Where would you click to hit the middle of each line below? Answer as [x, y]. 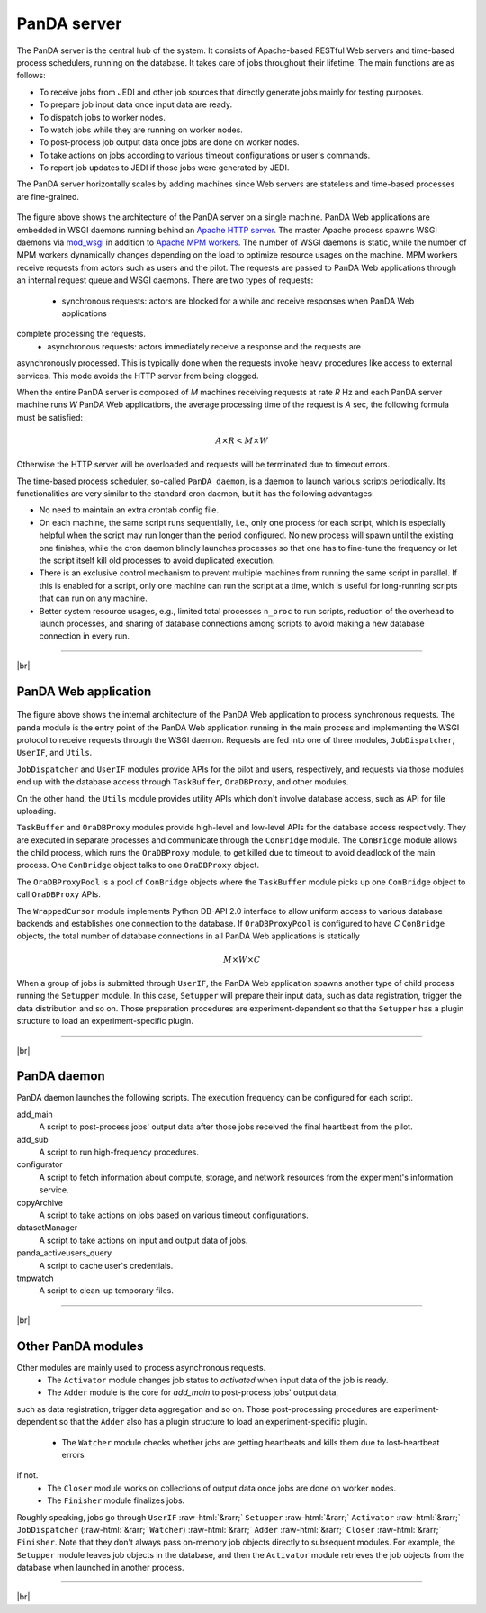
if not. [27, 1475]
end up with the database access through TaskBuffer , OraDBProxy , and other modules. [183, 782]
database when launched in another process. [100, 1568]
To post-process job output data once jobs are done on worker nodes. [170, 142]
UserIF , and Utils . [54, 753]
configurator [40, 1164]
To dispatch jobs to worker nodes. [102, 117]
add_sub [32, 1139]
